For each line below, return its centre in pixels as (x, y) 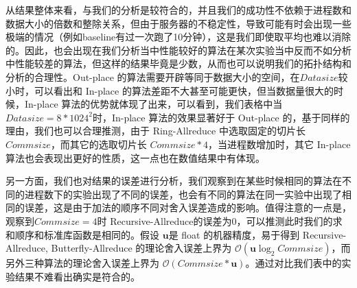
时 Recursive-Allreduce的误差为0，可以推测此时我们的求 (220, 220)
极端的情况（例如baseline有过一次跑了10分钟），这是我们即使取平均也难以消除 (178, 37)
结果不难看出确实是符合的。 (77, 276)
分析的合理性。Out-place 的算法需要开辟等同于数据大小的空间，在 (153, 76)
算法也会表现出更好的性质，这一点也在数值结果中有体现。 (135, 157)
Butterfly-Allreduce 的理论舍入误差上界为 (141, 248)
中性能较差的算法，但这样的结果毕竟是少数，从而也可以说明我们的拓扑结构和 (178, 63)
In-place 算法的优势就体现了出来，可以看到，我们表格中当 (153, 104)
